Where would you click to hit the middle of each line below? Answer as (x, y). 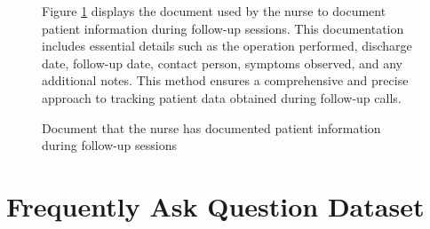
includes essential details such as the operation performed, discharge (227, 46)
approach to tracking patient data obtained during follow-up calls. (222, 97)
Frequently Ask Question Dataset (215, 205)
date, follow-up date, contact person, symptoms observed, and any (222, 63)
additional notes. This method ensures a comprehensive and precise (225, 80)
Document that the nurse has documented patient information (211, 127)
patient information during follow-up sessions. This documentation (223, 28)
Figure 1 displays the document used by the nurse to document (214, 11)
